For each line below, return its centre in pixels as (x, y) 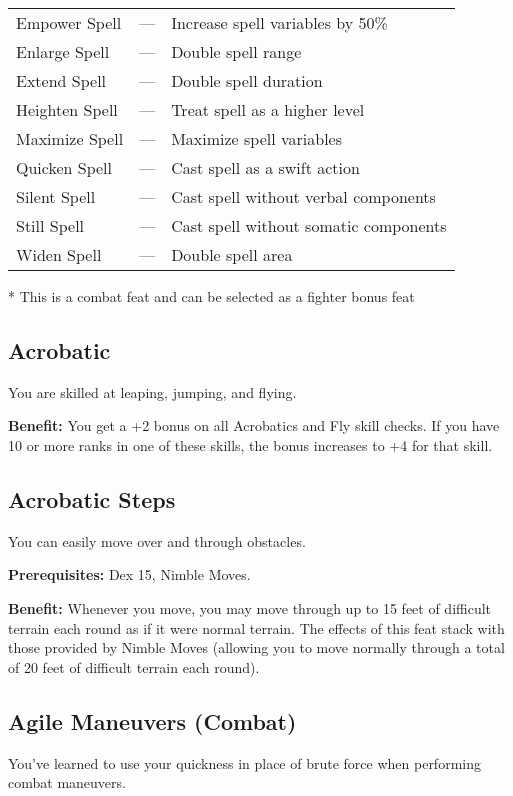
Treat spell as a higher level (268, 109)
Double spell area (232, 254)
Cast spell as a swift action (265, 167)
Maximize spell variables (257, 138)
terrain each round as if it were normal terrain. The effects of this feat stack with (256, 627)
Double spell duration (247, 80)
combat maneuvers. (67, 782)
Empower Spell (69, 22)
